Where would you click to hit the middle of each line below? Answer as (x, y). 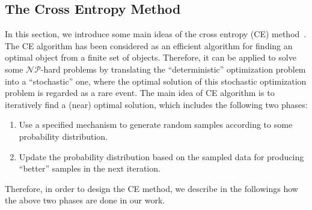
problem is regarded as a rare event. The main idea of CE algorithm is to (140, 93)
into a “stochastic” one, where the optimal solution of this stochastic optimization (156, 81)
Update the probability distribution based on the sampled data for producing (161, 156)
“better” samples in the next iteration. (90, 168)
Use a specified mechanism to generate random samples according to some (156, 124)
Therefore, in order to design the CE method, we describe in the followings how (151, 188)
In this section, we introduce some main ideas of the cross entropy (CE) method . (156, 34)
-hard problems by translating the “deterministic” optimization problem (173, 69)
